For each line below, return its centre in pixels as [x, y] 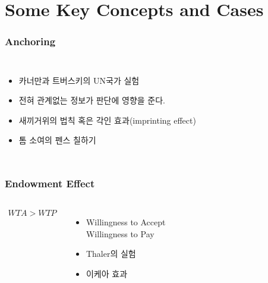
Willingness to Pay [120, 233]
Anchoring [30, 41]
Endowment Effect [50, 183]
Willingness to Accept [126, 222]
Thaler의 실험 [111, 254]
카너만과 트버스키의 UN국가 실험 [79, 80]
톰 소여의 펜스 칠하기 [57, 140]
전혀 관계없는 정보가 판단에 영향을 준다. [92, 100]
